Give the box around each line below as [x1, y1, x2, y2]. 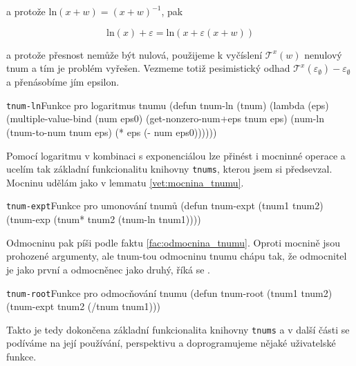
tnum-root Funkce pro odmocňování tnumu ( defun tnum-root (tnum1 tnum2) [6, 285, 332, 300]
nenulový [304, 47, 342, 61]
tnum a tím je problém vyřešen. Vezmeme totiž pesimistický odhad [6, 61, 290, 75]
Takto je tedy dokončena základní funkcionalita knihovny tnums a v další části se [6, 322, 350, 336]
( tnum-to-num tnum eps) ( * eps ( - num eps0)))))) [6, 125, 217, 139]
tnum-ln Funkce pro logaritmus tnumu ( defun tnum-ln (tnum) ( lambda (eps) [6, 97, 329, 112]
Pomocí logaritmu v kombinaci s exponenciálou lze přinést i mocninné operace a [6, 148, 346, 162]
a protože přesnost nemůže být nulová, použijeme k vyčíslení [6, 47, 263, 61]
